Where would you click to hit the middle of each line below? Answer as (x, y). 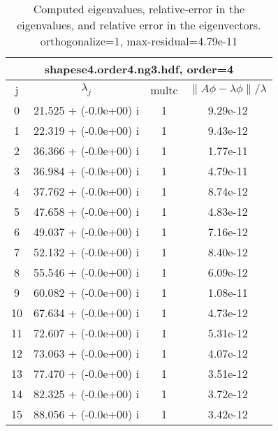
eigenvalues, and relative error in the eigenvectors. (139, 25)
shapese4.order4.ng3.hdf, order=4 (139, 69)
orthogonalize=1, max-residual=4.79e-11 (139, 41)
